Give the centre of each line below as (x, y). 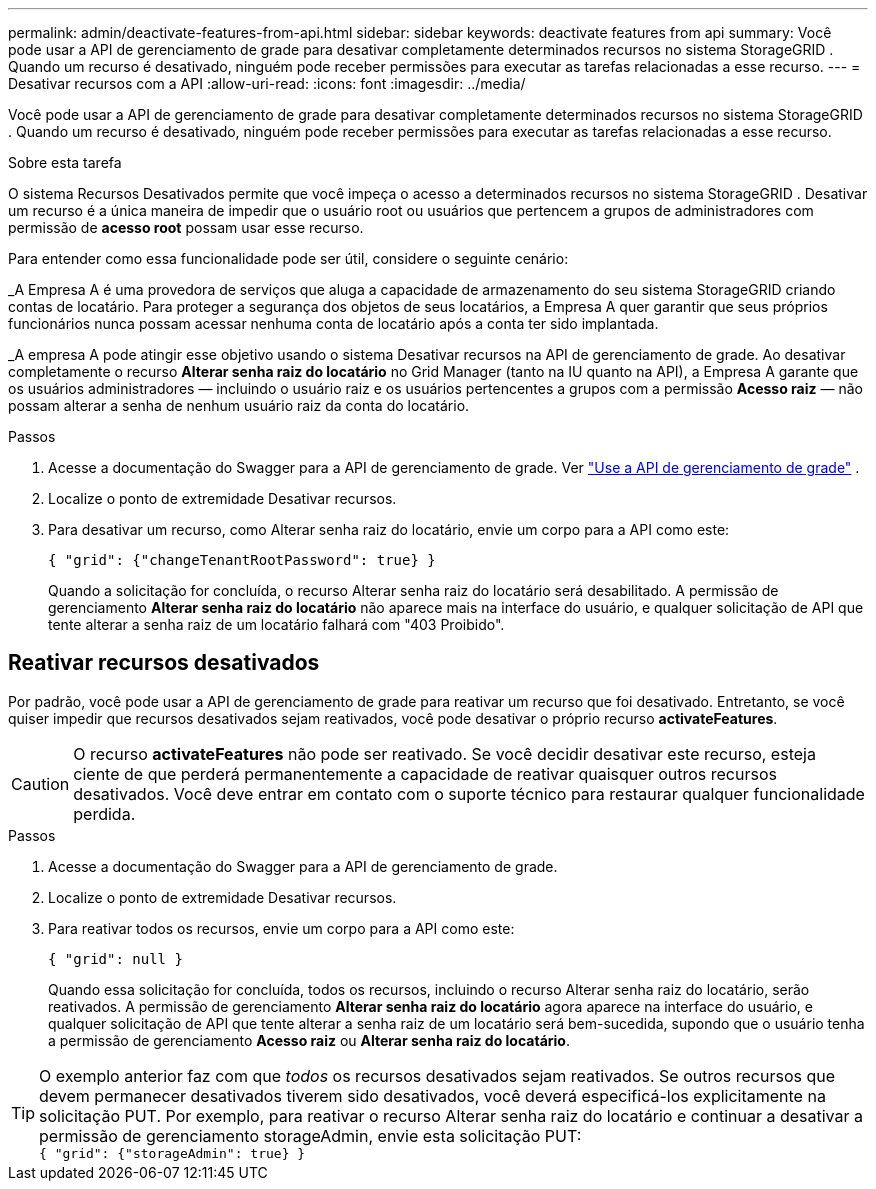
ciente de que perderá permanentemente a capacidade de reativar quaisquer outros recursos (425, 773)
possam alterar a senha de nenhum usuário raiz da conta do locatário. (239, 405)
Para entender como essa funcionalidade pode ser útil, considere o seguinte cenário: (288, 258)
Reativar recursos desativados (164, 663)
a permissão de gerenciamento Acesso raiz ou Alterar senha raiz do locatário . (309, 1040)
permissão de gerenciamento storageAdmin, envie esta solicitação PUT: (310, 1135)
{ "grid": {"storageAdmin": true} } (172, 1153)
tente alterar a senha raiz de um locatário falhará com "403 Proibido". (276, 624)
